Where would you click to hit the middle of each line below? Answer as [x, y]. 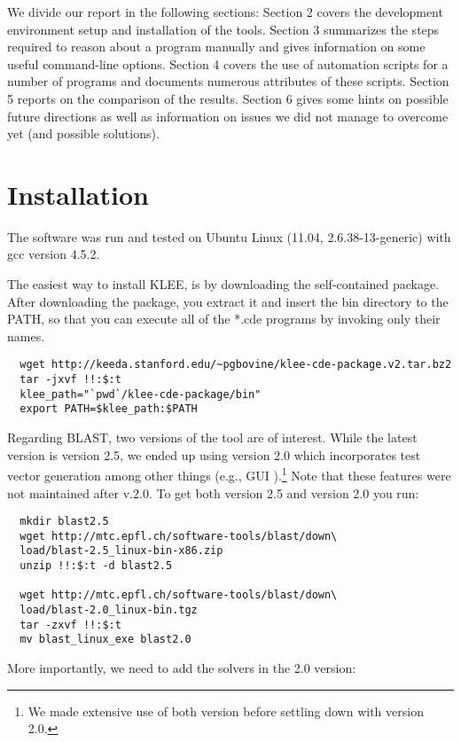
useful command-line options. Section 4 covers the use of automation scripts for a [228, 63]
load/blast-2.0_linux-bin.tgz [109, 610]
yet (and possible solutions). [83, 133]
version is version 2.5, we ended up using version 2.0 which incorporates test [214, 454]
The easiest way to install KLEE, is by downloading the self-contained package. [223, 284]
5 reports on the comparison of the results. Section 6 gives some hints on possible [228, 98]
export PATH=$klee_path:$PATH [109, 409]
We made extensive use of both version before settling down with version [226, 711]
